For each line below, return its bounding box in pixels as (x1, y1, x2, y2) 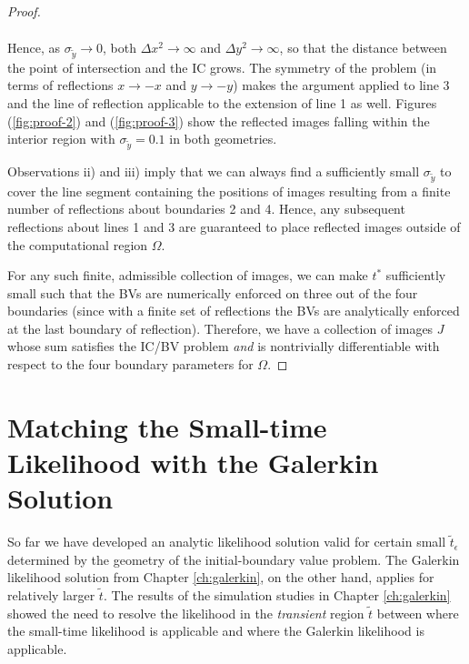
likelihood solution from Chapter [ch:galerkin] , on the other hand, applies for (7, 568, 434, 587)
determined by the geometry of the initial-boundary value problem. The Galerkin (7, 549, 460, 568)
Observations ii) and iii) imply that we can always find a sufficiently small (7, 161, 420, 180)
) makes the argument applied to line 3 (233, 75, 450, 95)
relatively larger (7, 585, 95, 604)
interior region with (7, 129, 115, 148)
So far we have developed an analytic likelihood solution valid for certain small (7, 532, 446, 551)
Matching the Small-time (7, 407, 327, 445)
